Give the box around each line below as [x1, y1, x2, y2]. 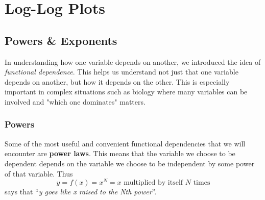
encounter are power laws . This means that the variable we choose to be [5, 148, 235, 159]
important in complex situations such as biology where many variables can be [5, 86, 248, 97]
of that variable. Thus [5, 168, 73, 179]
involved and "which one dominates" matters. [5, 96, 146, 107]
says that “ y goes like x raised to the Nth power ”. [5, 186, 157, 197]
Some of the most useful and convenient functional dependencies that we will [5, 138, 246, 148]
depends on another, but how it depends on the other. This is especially [5, 76, 230, 87]
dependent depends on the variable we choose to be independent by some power [5, 158, 255, 168]
